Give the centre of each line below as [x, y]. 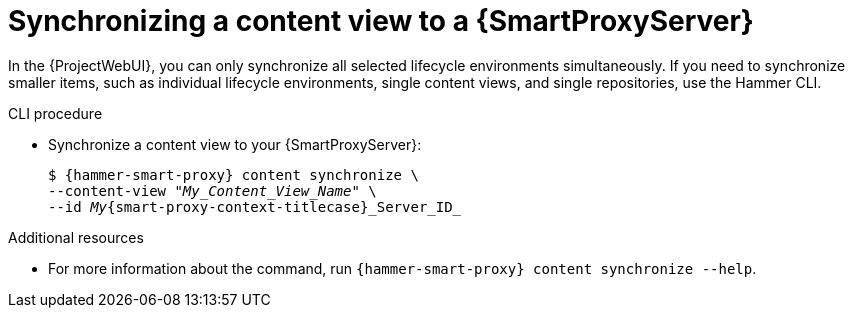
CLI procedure [55, 113]
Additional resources [76, 237]
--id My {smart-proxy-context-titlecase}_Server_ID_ [255, 206]
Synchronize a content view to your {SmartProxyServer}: [235, 144]
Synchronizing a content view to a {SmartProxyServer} [381, 21]
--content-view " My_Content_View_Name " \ [212, 190]
